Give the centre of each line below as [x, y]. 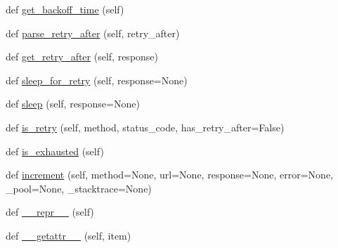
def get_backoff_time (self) [65, 9]
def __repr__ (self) [50, 212]
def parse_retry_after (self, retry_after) [93, 33]
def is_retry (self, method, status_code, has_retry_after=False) [145, 127]
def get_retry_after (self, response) [82, 57]
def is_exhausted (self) [55, 151]
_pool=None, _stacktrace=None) [79, 188]
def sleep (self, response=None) [73, 104]
